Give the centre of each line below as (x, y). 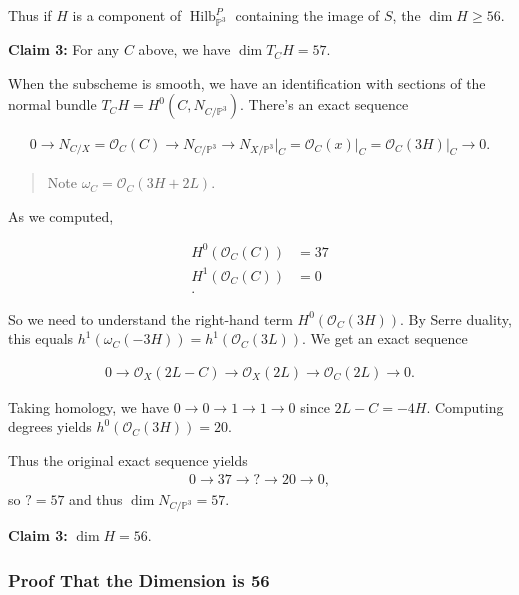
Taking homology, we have (88, 406)
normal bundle (52, 104)
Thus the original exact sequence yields (128, 459)
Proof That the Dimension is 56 (139, 579)
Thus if (30, 15)
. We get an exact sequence (385, 338)
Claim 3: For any (64, 49)
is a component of (127, 15)
